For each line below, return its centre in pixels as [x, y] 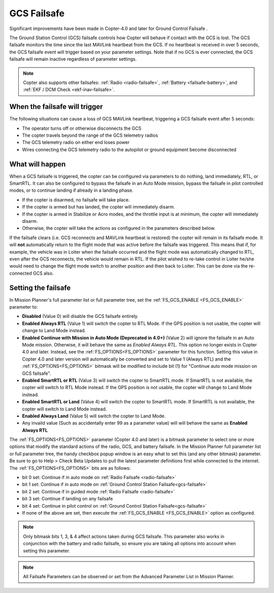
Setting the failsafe [40, 288]
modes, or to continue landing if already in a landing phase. [72, 190]
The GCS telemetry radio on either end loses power [76, 142]
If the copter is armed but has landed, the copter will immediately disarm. [98, 207]
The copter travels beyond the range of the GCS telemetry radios [90, 135]
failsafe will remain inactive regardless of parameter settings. [73, 59]
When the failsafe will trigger [56, 107]
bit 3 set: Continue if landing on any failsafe [67, 499]
